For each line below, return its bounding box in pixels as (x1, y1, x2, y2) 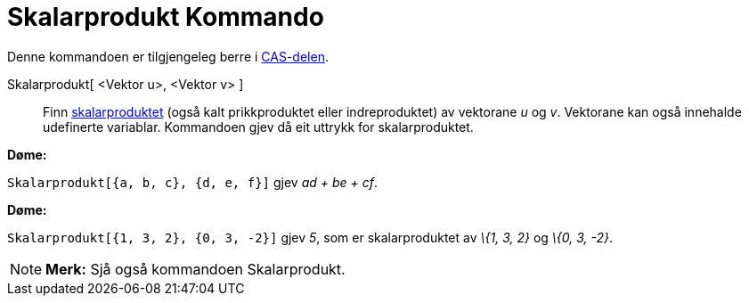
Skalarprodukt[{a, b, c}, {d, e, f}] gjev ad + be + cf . (7, 174, 378, 190)
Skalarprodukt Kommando (7, 2, 324, 32)
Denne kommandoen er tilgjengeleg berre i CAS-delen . (7, 48, 329, 64)
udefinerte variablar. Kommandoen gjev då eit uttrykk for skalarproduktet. (43, 119, 474, 135)
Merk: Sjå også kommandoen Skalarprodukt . (45, 259, 346, 278)
